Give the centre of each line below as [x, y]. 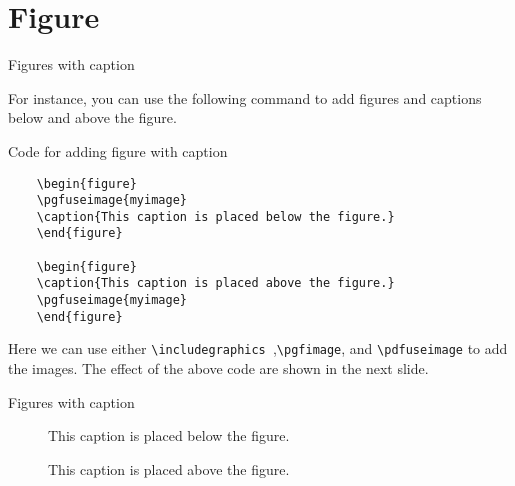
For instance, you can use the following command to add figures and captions [245, 97]
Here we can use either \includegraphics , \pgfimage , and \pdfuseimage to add [258, 348]
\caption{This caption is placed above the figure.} [215, 283]
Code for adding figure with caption [118, 150]
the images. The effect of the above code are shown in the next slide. [218, 368]
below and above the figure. [92, 117]
